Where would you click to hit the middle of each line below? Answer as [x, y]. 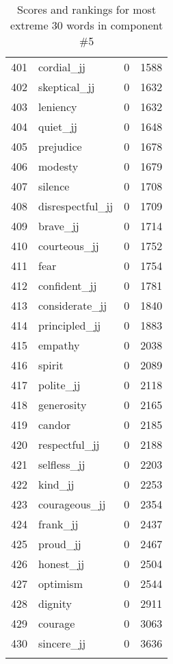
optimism [61, 583]
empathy [59, 345]
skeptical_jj [67, 87]
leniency [58, 107]
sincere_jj [62, 643]
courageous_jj [72, 504]
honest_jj [62, 564]
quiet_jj [58, 126]
